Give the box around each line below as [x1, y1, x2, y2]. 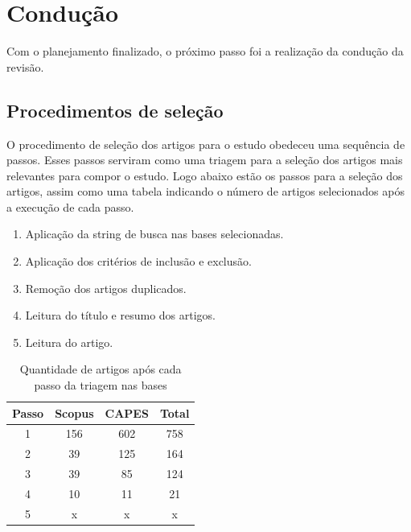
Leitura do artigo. [25, 333, 113, 350]
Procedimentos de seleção [6, 97, 224, 122]
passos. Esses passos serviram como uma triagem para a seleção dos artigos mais [6, 151, 403, 168]
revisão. [6, 58, 44, 75]
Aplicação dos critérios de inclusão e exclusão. [25, 253, 252, 270]
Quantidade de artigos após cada [19, 361, 182, 377]
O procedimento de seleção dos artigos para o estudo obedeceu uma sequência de [6, 135, 405, 152]
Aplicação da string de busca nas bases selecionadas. [25, 225, 284, 242]
